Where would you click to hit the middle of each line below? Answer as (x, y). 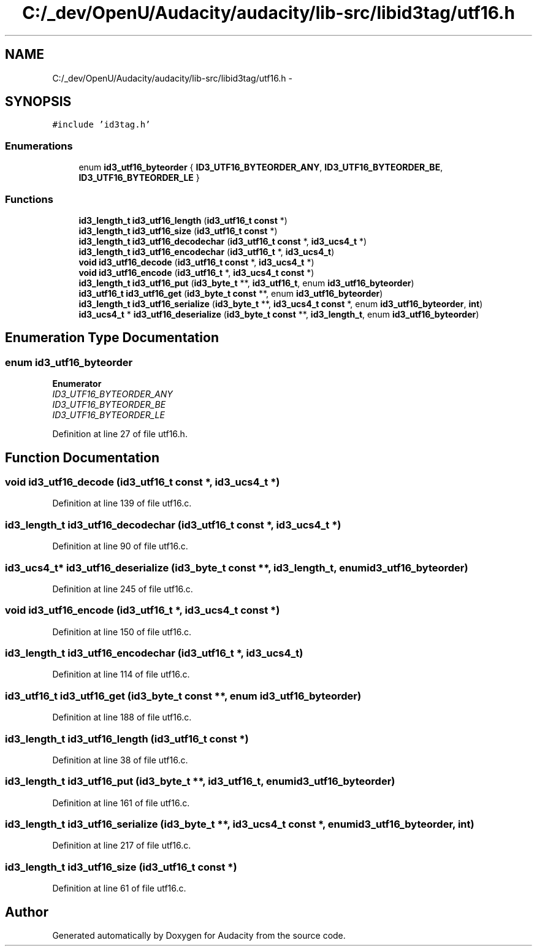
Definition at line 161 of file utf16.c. (121, 803)
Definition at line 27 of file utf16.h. (120, 434)
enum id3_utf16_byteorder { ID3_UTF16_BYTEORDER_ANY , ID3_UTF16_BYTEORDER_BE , (261, 167)
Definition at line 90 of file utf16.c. (120, 546)
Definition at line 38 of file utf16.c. (120, 760)
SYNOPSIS (38, 102)
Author (27, 912)
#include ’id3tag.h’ (101, 125)
